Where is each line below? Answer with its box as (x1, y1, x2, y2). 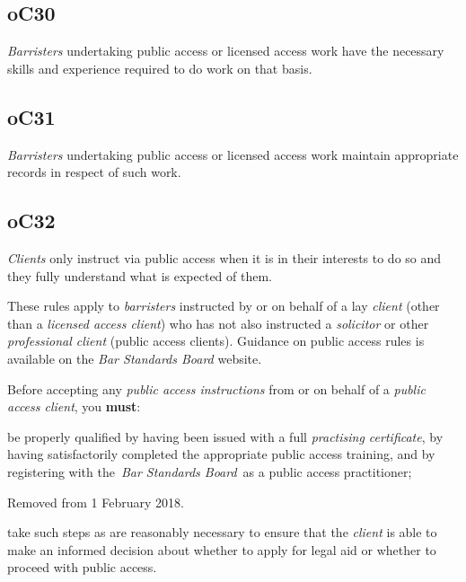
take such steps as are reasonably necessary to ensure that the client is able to (7, 523, 437, 542)
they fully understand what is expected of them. (7, 266, 272, 285)
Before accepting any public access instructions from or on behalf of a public (7, 379, 426, 398)
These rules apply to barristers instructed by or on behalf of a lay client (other (7, 296, 440, 315)
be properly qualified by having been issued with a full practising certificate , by (7, 427, 444, 445)
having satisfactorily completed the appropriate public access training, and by (7, 445, 435, 463)
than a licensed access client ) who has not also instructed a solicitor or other (7, 313, 429, 332)
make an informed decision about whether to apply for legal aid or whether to (7, 540, 436, 559)
